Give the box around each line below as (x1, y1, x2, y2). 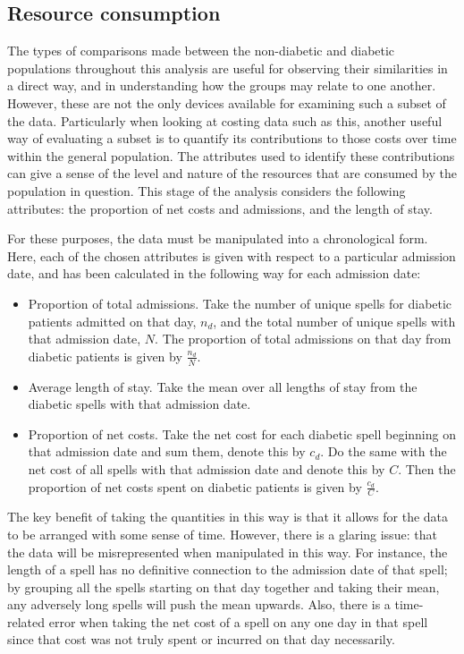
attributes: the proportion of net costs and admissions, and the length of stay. (7, 199, 433, 217)
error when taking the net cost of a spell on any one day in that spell (48, 612, 428, 631)
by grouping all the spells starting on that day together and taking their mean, (7, 577, 440, 596)
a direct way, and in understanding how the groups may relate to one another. (7, 76, 436, 95)
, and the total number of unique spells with (213, 311, 456, 330)
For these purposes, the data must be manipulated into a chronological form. (7, 229, 428, 248)
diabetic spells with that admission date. (28, 395, 251, 413)
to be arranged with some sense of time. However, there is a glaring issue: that (7, 524, 437, 543)
